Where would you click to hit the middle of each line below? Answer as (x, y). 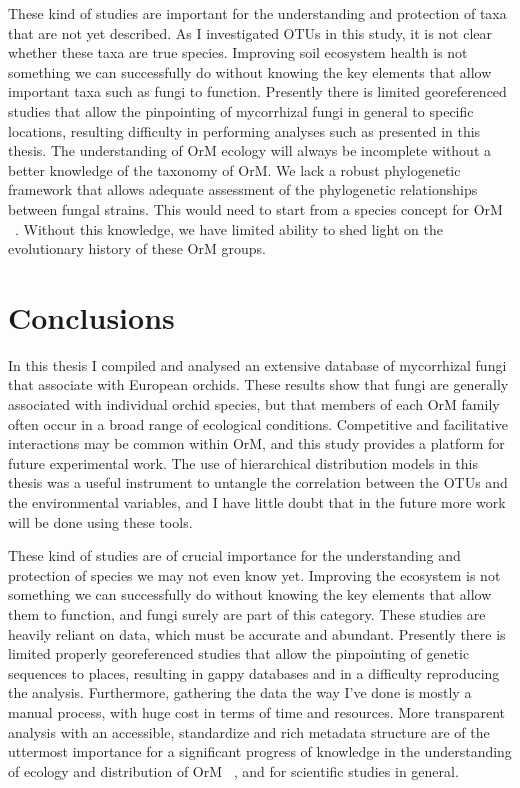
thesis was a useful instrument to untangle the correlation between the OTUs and (258, 482)
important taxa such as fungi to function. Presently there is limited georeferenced (257, 91)
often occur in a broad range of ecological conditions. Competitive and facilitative (258, 423)
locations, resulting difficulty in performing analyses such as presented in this (244, 130)
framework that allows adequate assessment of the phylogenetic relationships (243, 189)
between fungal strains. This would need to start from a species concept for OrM (255, 208)
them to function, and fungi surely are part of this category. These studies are (247, 613)
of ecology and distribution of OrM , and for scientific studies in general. (233, 770)
